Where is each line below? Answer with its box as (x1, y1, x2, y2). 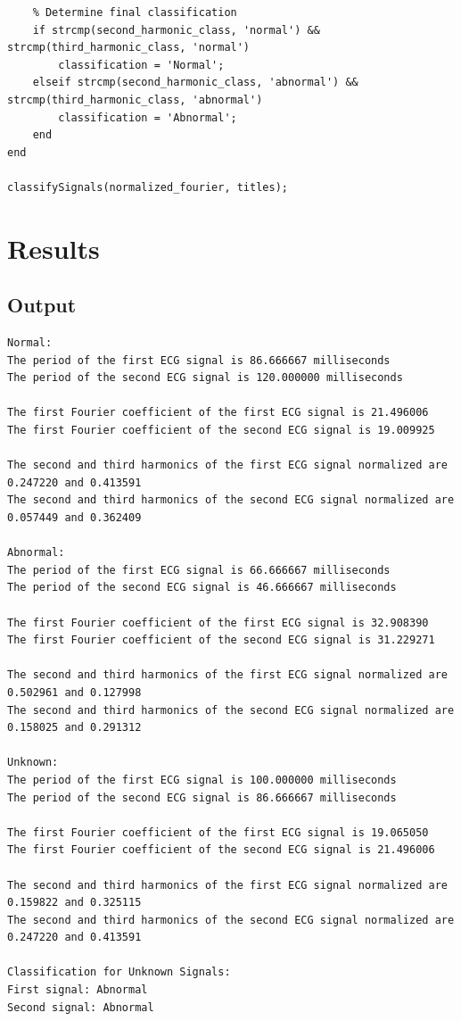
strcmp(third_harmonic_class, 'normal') (7, 41, 251, 54)
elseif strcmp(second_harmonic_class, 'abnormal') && (32, 76, 358, 89)
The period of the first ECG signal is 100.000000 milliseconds (7, 773, 397, 786)
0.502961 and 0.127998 (7, 685, 142, 699)
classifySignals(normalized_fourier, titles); (7, 180, 288, 194)
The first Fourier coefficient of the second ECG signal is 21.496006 (7, 843, 435, 857)
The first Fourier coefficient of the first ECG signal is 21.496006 (7, 406, 429, 419)
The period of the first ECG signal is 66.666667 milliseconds (7, 563, 391, 577)
